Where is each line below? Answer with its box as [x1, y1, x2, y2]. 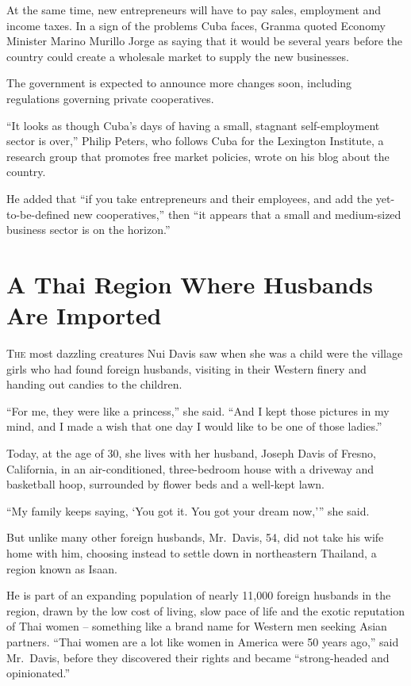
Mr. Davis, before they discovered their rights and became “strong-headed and [6, 649, 390, 665]
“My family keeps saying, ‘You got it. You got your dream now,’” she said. [6, 502, 370, 519]
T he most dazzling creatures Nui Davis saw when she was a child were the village [6, 345, 403, 362]
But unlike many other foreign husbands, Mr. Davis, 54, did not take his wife [6, 529, 384, 546]
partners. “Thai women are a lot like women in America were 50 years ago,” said [6, 633, 399, 650]
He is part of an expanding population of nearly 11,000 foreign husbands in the [6, 587, 391, 604]
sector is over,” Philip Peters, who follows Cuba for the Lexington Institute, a [6, 132, 384, 149]
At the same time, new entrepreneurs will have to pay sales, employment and [6, 2, 382, 17]
